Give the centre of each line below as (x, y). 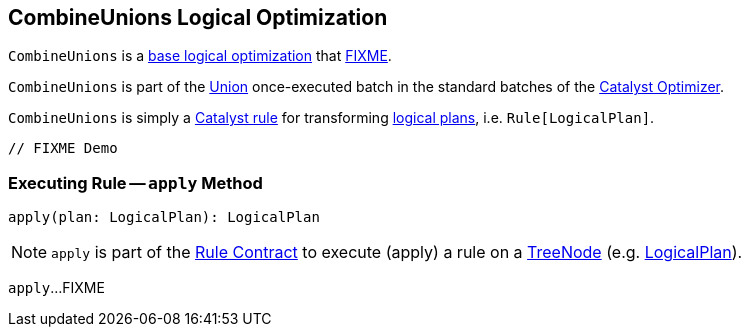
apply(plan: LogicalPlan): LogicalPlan (164, 217)
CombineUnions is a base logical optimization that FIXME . (200, 56)
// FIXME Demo (63, 148)
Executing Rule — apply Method (135, 182)
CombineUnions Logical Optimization (198, 17)
